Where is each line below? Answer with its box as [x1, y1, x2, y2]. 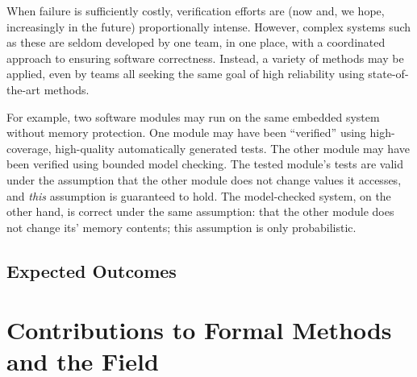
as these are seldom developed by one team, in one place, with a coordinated [6, 34, 386, 51]
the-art [6, 81, 41, 97]
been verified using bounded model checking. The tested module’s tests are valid [6, 155, 403, 172]
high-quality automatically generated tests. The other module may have [55, 139, 410, 156]
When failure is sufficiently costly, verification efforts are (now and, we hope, [6, 2, 385, 19]
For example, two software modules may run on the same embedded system [6, 108, 380, 125]
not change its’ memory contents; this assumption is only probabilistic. [6, 218, 357, 235]
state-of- [368, 65, 409, 82]
